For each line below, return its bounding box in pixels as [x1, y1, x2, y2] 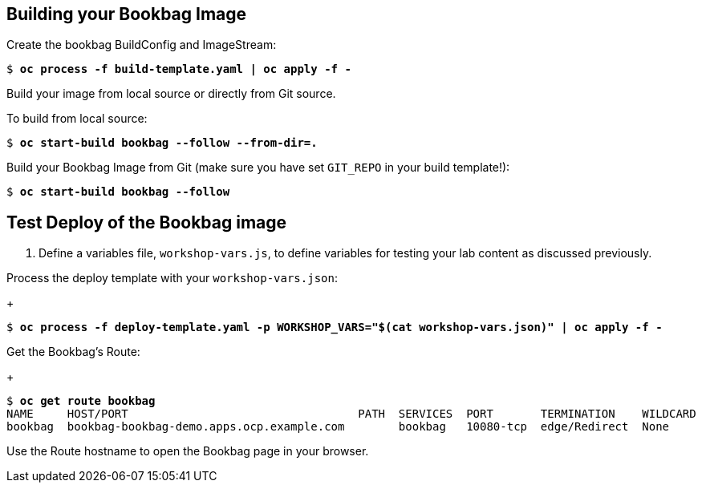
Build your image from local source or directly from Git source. [6, 87, 336, 101]
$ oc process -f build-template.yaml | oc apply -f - [6, 63, 351, 76]
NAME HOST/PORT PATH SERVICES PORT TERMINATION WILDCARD [6, 407, 696, 421]
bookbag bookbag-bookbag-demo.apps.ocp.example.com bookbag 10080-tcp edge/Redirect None [6, 420, 670, 434]
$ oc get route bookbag [6, 394, 156, 408]
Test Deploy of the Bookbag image [6, 212, 287, 232]
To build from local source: [6, 111, 148, 126]
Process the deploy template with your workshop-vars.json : [6, 271, 338, 285]
